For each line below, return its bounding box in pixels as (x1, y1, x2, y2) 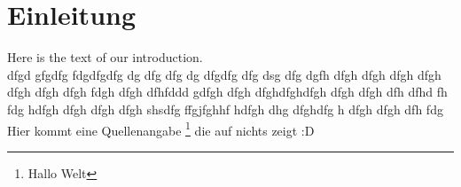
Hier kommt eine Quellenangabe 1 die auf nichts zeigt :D (7, 118, 315, 139)
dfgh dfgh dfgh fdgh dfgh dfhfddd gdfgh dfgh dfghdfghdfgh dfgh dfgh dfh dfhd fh (7, 82, 448, 101)
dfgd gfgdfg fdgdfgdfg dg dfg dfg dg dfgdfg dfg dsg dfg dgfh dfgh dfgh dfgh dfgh (7, 65, 441, 83)
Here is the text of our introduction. (7, 48, 203, 66)
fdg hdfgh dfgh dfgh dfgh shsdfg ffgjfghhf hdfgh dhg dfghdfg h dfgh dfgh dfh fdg (7, 99, 443, 118)
